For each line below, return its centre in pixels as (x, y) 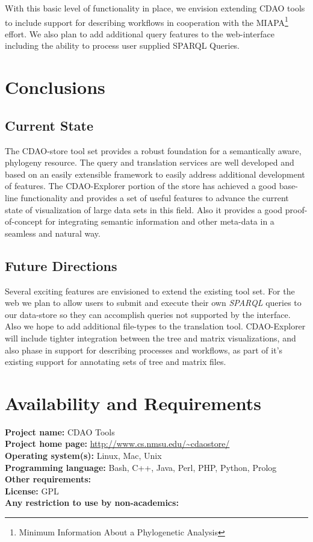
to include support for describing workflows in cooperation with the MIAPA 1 (147, 21)
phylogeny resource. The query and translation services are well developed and (150, 162)
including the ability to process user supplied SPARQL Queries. (122, 45)
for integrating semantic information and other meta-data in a (160, 221)
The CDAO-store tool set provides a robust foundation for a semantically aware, (153, 150)
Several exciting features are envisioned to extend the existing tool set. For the (150, 291)
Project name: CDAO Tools (60, 431)
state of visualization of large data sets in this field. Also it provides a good (144, 209)
